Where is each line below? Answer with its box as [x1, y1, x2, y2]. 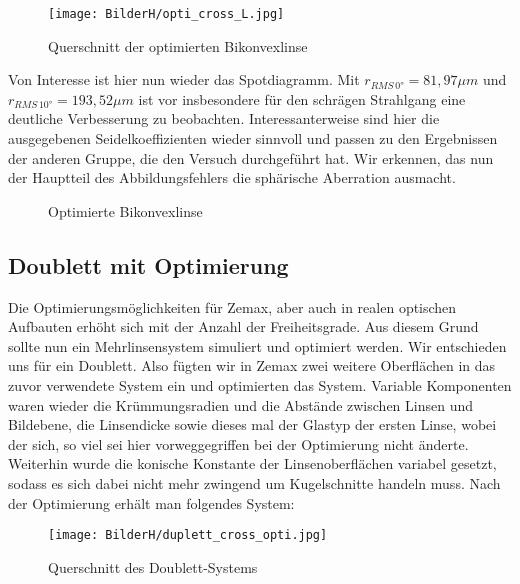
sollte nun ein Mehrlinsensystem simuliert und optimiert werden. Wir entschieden [8, 335, 507, 356]
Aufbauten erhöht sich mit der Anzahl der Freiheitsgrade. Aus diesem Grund [8, 316, 479, 337]
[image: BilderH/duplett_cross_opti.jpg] [48, 528, 328, 543]
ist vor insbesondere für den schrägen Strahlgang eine [138, 88, 466, 109]
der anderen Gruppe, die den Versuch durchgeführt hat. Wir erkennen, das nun [8, 147, 494, 168]
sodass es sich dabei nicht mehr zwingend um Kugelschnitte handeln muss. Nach [8, 472, 501, 493]
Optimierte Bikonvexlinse [48, 200, 203, 221]
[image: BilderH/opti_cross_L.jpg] [48, 7, 285, 21]
